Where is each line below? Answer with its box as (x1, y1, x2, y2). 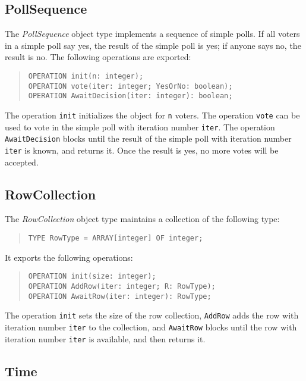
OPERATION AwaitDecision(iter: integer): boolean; (28, 92, 233, 101)
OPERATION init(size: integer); (28, 272, 156, 281)
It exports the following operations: (5, 251, 133, 263)
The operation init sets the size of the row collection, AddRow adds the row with (5, 309, 299, 321)
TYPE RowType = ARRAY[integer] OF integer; (28, 233, 203, 242)
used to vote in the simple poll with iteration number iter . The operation (5, 120, 275, 133)
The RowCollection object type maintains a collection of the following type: (5, 213, 280, 225)
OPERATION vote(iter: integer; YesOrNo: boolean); (28, 82, 233, 90)
